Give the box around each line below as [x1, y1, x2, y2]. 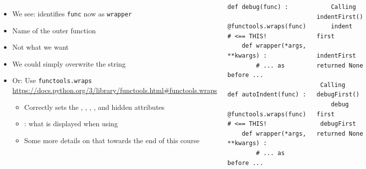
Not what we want [12, 42, 69, 52]
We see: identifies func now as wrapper [12, 8, 132, 18]
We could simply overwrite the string [12, 58, 126, 69]
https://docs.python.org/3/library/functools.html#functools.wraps [12, 85, 217, 95]
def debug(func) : [227, 3, 289, 10]
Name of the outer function [12, 25, 96, 35]
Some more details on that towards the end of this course [24, 135, 200, 145]
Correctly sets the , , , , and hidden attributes [24, 101, 165, 112]
